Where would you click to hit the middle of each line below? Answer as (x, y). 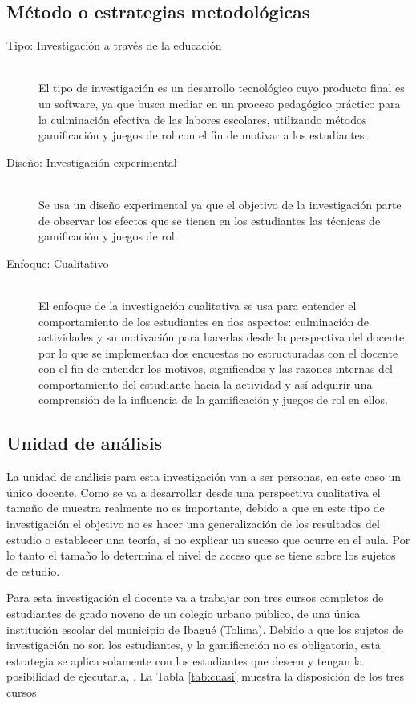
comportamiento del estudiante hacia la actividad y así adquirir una (206, 384)
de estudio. (33, 570)
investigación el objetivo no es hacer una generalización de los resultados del (193, 524)
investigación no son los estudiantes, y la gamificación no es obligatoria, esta (194, 645)
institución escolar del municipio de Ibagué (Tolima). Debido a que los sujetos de (205, 629)
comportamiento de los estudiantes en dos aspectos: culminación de (204, 321)
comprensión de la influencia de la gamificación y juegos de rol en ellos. (213, 400)
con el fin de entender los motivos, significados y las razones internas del (216, 368)
